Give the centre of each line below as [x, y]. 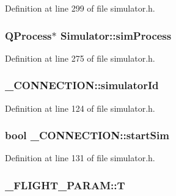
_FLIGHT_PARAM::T [65, 185]
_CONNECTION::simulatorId [82, 85]
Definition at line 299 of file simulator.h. [80, 8]
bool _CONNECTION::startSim [87, 135]
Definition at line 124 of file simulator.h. [80, 108]
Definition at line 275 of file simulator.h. [80, 58]
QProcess [28, 35]
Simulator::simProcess [116, 35]
